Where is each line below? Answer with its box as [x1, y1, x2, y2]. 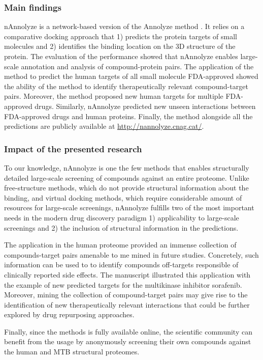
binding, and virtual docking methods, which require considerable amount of [4, 192, 242, 203]
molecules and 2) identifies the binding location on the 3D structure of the [4, 41, 236, 51]
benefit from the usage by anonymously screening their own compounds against [4, 336, 251, 347]
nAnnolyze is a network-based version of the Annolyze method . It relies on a [4, 21, 245, 32]
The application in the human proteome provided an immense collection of [4, 239, 237, 250]
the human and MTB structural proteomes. [4, 346, 140, 357]
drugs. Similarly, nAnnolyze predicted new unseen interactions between [35, 100, 256, 111]
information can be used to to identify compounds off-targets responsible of [4, 259, 239, 270]
